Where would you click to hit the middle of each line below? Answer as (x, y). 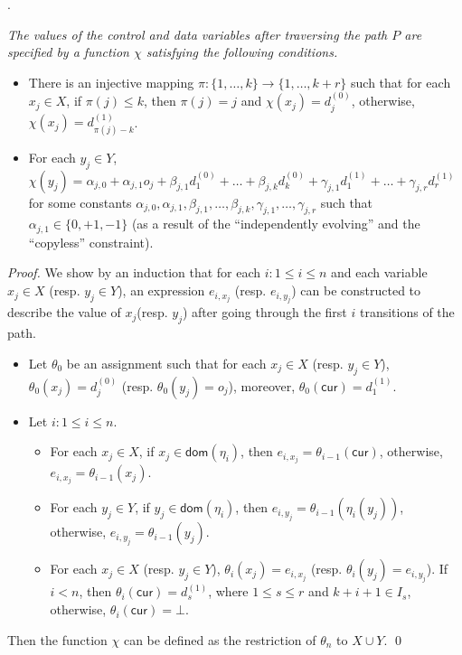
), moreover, (262, 385)
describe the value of (64, 312)
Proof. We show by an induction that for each (134, 272)
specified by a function (68, 52)
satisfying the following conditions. (242, 52)
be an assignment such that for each (166, 363)
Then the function (57, 639)
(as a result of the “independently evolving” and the (276, 224)
